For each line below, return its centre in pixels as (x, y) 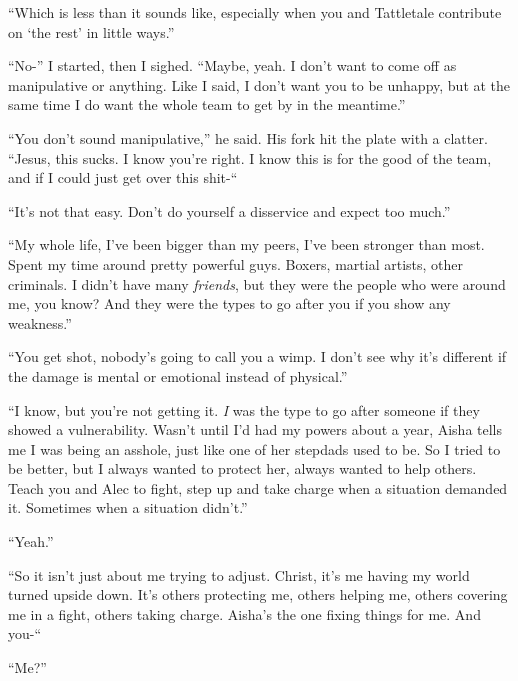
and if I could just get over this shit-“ (123, 177)
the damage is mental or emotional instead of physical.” (178, 375)
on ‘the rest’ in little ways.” (91, 31)
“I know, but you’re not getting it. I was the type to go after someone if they (244, 409)
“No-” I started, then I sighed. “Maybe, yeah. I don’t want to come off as (232, 65)
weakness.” (40, 322)
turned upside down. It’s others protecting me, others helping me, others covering (258, 594)
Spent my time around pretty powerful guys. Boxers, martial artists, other (236, 263)
